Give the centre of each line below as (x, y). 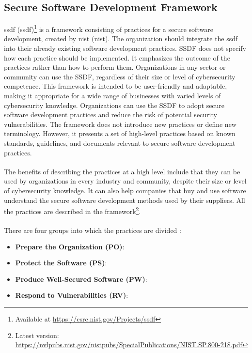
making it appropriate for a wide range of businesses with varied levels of (112, 96)
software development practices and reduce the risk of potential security (110, 115)
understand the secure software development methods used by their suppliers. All (125, 200)
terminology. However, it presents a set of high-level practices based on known (120, 133)
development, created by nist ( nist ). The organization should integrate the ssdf (121, 38)
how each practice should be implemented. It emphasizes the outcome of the (117, 57)
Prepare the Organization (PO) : (70, 246)
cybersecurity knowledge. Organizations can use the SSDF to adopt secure (114, 105)
